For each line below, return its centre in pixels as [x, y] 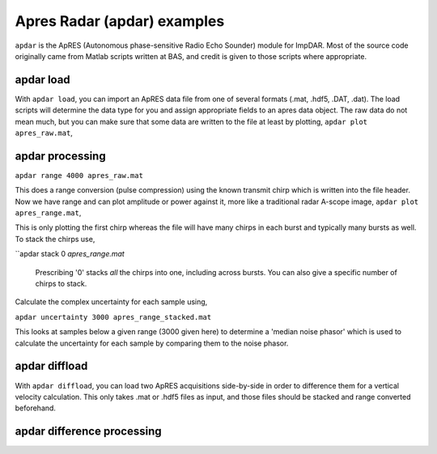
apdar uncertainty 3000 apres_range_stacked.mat [113, 317]
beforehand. [36, 408]
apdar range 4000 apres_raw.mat [79, 175]
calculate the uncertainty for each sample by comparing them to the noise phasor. [152, 343]
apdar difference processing [88, 432]
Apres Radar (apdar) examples [120, 21]
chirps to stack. [61, 284]
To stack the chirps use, [55, 239]
